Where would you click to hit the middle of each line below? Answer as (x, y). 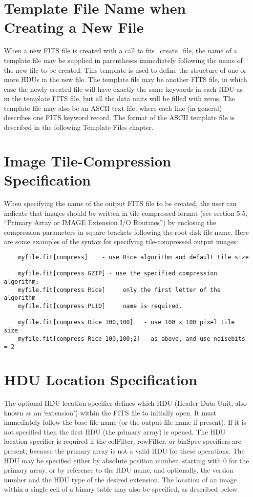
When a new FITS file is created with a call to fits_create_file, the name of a (121, 51)
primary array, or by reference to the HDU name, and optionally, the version (119, 470)
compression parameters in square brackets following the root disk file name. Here (126, 232)
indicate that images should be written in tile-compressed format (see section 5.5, (126, 213)
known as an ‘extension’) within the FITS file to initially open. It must (110, 412)
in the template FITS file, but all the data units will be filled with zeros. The (119, 98)
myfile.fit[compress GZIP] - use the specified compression (117, 274)
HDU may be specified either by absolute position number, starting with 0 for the (126, 460)
